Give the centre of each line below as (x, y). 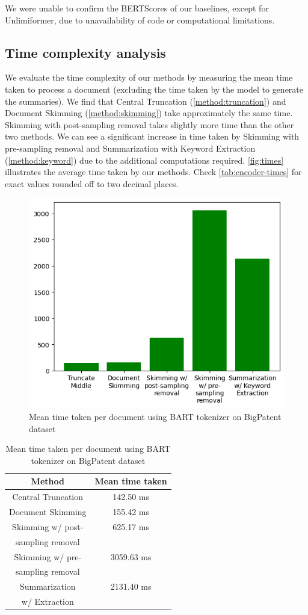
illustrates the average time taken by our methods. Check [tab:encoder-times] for (153, 172)
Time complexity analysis (85, 52)
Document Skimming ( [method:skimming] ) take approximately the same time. (149, 113)
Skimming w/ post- (48, 526)
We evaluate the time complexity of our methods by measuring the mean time (149, 77)
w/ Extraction (48, 601)
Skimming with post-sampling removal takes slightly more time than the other (149, 124)
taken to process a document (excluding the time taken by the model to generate (154, 89)
